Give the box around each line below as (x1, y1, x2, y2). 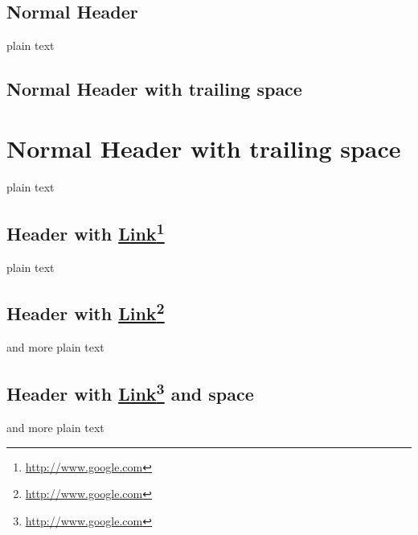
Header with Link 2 (6, 298, 165, 326)
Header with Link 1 (6, 217, 165, 245)
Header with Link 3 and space (6, 378, 254, 406)
